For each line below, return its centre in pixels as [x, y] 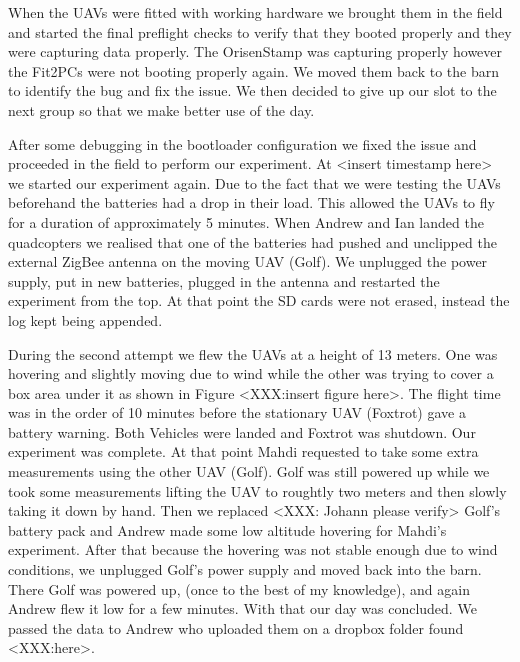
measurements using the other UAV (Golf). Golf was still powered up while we [249, 471]
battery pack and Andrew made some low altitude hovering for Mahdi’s [227, 529]
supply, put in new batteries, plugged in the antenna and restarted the [224, 280]
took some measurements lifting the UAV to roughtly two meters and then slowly [257, 490]
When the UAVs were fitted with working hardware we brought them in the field [255, 12]
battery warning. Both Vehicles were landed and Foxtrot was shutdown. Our [242, 431]
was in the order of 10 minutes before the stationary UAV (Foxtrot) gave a [237, 412]
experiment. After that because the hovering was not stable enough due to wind [253, 549]
